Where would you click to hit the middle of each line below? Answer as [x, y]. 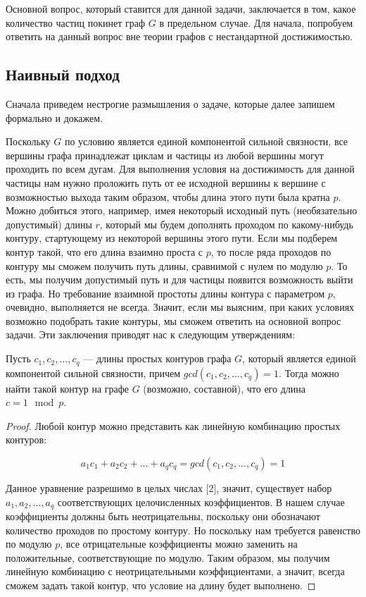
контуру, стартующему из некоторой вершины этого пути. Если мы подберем [172, 238]
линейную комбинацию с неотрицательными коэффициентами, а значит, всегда [175, 571]
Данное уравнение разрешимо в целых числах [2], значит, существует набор [169, 487]
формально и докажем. [55, 117]
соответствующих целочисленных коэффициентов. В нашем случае [201, 501]
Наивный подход [63, 74]
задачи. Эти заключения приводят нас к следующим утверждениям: [151, 334]
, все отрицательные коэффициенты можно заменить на [179, 544]
